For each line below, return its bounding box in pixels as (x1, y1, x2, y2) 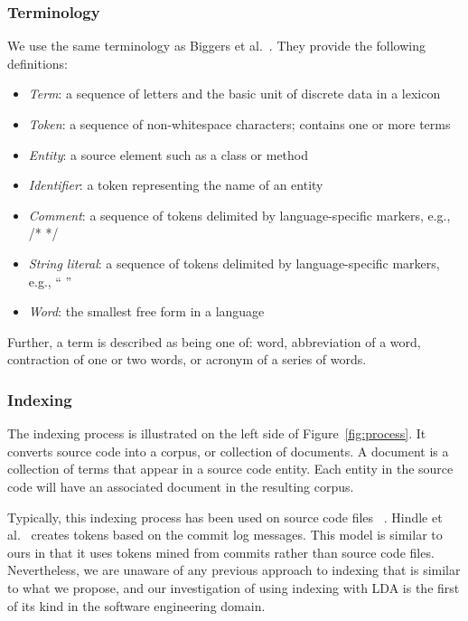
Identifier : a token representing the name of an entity (28, 175, 323, 194)
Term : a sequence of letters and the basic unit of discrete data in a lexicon (28, 84, 441, 103)
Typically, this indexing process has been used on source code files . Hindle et (7, 507, 443, 526)
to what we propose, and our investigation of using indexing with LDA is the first (7, 578, 460, 597)
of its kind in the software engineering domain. (7, 596, 266, 615)
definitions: (7, 53, 68, 72)
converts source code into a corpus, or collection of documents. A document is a (7, 441, 449, 460)
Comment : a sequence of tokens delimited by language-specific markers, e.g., (28, 205, 451, 224)
